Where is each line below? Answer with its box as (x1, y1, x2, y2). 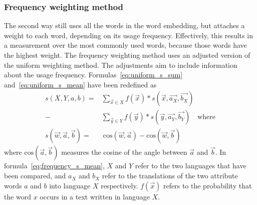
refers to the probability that (163, 180, 252, 190)
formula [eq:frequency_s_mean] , (4, 160, 105, 171)
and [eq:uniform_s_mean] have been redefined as (4, 79, 157, 89)
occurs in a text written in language (40, 191, 150, 201)
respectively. (101, 180, 138, 190)
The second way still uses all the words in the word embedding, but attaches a (4, 20, 245, 31)
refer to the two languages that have (135, 160, 246, 171)
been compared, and (4, 170, 66, 181)
